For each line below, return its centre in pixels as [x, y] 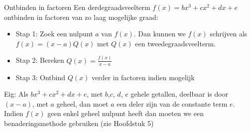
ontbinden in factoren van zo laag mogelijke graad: [81, 17]
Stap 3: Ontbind [41, 77]
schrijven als [229, 34]
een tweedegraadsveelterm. [176, 43]
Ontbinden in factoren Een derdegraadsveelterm [77, 7]
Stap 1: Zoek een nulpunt [54, 34]
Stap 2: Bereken [40, 60]
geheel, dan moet [82, 103]
